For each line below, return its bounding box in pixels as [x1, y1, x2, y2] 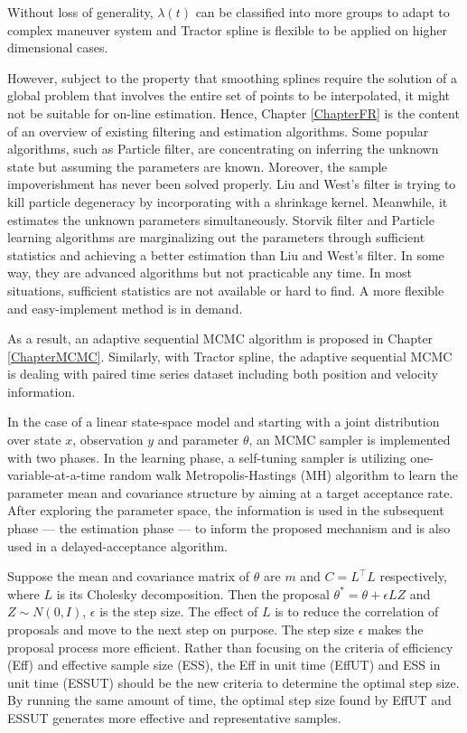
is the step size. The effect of [99, 602, 258, 621]
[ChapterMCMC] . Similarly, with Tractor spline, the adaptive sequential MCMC [7, 346, 453, 365]
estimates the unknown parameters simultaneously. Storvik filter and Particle [7, 210, 434, 229]
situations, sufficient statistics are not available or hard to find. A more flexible [7, 280, 444, 299]
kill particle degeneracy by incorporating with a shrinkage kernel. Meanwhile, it [7, 192, 448, 211]
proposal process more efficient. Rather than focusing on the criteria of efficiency [7, 637, 453, 656]
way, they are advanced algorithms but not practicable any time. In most [7, 263, 412, 282]
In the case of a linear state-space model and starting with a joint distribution [7, 412, 440, 431]
